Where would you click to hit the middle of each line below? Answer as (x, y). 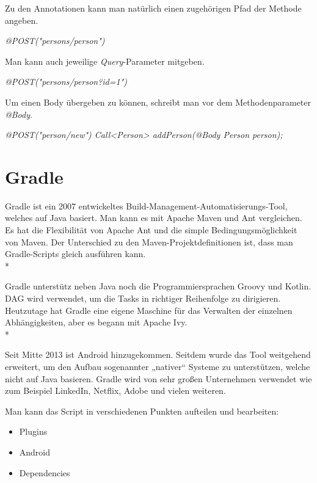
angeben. (22, 20)
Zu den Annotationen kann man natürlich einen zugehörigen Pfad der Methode (153, 8)
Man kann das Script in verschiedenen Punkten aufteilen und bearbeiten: (142, 411)
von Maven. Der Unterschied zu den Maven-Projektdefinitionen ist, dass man (149, 241)
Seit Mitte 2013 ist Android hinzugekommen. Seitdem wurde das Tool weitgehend (158, 354)
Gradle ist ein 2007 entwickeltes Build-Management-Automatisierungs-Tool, (146, 205)
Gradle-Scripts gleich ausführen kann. (75, 254)
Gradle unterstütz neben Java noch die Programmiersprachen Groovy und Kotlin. (158, 286)
